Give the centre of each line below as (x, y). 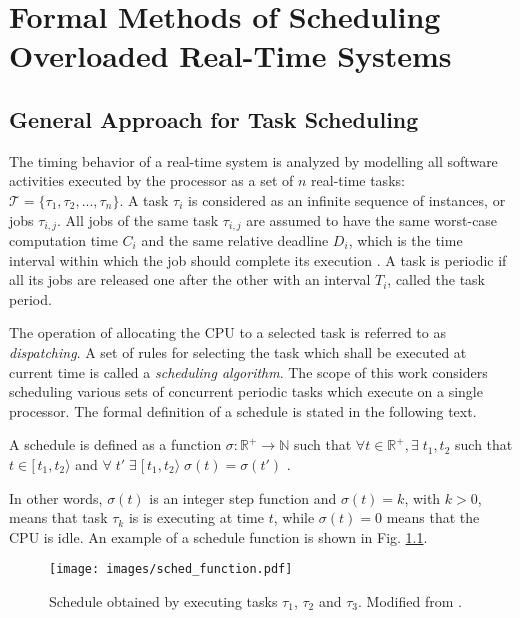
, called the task (436, 279)
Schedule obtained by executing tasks (163, 600)
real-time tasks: (358, 180)
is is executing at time (196, 517)
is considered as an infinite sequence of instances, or (347, 199)
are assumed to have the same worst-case (372, 219)
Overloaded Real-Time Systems (230, 55)
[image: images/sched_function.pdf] (171, 569)
